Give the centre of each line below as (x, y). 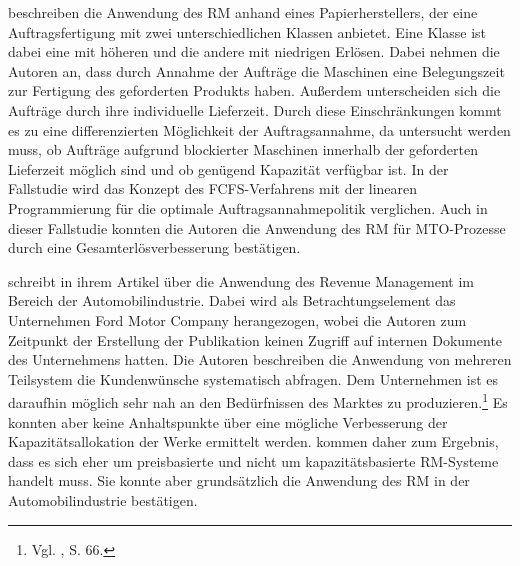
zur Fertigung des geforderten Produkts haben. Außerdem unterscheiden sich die (254, 90)
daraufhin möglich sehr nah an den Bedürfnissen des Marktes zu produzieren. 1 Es (258, 400)
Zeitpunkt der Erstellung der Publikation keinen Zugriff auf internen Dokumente (255, 339)
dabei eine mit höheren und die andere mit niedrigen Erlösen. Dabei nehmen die (254, 51)
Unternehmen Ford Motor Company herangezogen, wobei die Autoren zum (237, 319)
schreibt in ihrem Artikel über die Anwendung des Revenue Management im (241, 280)
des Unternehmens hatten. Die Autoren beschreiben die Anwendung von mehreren (260, 359)
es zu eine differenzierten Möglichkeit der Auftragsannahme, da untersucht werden (259, 129)
